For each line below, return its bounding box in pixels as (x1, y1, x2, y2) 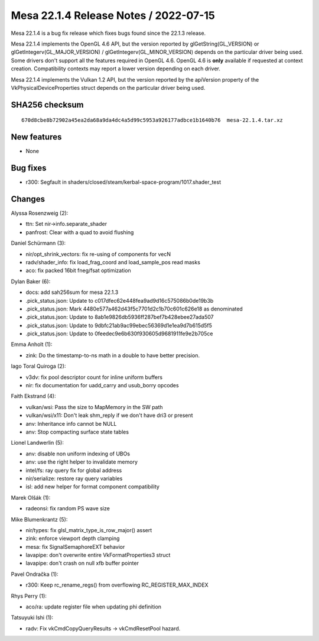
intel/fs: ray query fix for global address (25, 467, 122, 474)
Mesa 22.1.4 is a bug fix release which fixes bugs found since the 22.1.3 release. (11, 30, 206, 37)
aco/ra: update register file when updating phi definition (25, 603, 162, 610)
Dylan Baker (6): (11, 278, 51, 285)
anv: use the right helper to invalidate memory (25, 458, 138, 465)
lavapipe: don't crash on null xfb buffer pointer (25, 559, 139, 567)
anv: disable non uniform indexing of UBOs (25, 450, 130, 457)
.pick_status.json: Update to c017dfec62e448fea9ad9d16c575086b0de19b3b (25, 297, 214, 304)
